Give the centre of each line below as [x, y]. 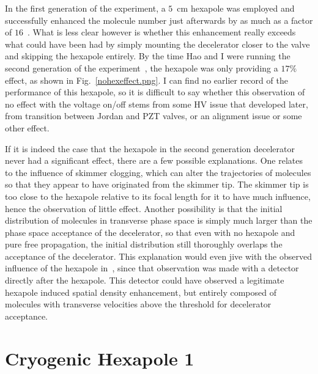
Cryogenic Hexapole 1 [100, 358]
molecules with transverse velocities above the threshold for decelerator [138, 304]
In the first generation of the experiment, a [85, 8]
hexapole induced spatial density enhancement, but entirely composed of [141, 292]
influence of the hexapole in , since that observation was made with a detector [152, 268]
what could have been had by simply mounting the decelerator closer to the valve [157, 44]
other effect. [27, 127]
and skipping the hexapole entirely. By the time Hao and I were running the [148, 56]
